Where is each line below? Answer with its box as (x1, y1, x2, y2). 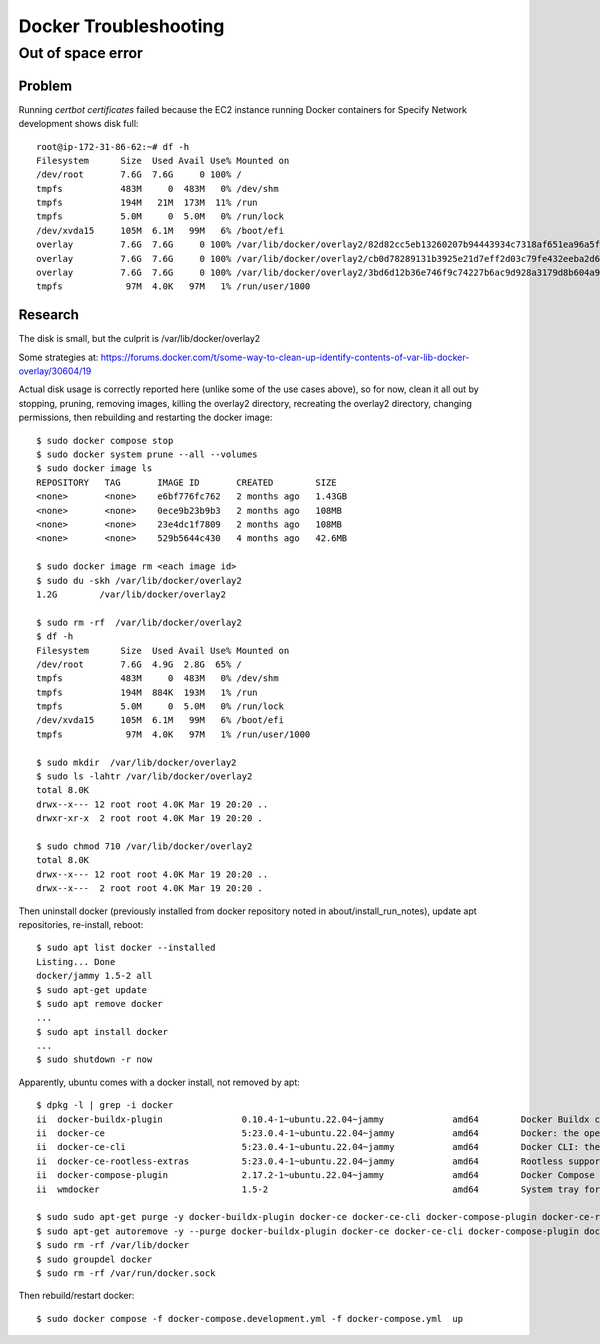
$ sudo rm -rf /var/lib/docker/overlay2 (36, 616, 242, 628)
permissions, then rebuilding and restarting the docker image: (18, 411, 273, 424)
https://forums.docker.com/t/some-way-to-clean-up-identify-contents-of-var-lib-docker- (100, 351, 470, 363)
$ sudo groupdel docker (36, 1253, 153, 1265)
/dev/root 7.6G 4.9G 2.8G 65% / (36, 658, 242, 670)
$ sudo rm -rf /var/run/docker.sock (36, 1267, 216, 1279)
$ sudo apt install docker (36, 1026, 169, 1037)
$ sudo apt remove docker (36, 998, 164, 1009)
